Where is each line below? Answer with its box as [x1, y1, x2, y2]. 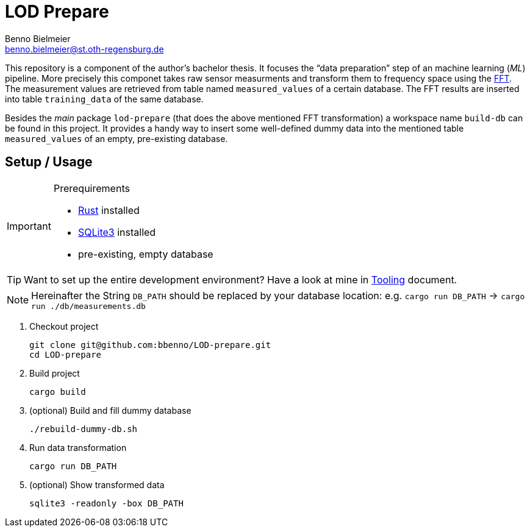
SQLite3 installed [77, 225, 156, 238]
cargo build [29, 386, 86, 397]
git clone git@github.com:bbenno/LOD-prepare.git [29, 339, 271, 350]
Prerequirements [53, 182, 130, 194]
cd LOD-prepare [29, 349, 102, 360]
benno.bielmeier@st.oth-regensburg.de [5, 43, 164, 54]
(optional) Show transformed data [29, 479, 165, 490]
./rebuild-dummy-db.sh [29, 424, 138, 434]
